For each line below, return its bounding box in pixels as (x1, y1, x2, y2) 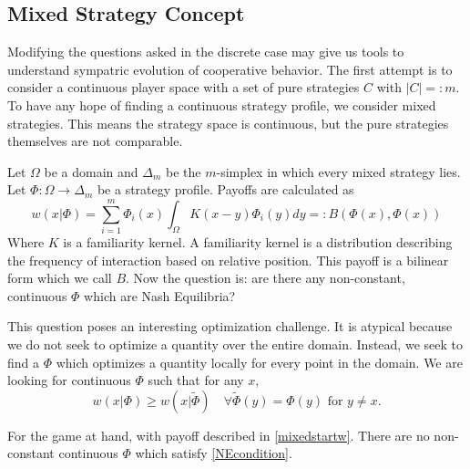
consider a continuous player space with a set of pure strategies (7, 78, 360, 97)
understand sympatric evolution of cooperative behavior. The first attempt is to (7, 59, 453, 78)
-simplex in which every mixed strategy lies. (216, 162, 461, 181)
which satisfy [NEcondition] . (135, 443, 292, 463)
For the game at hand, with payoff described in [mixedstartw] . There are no (7, 425, 430, 444)
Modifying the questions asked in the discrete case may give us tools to (7, 42, 404, 61)
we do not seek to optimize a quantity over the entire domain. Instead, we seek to (7, 335, 463, 354)
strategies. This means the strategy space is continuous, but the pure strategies (7, 113, 449, 132)
